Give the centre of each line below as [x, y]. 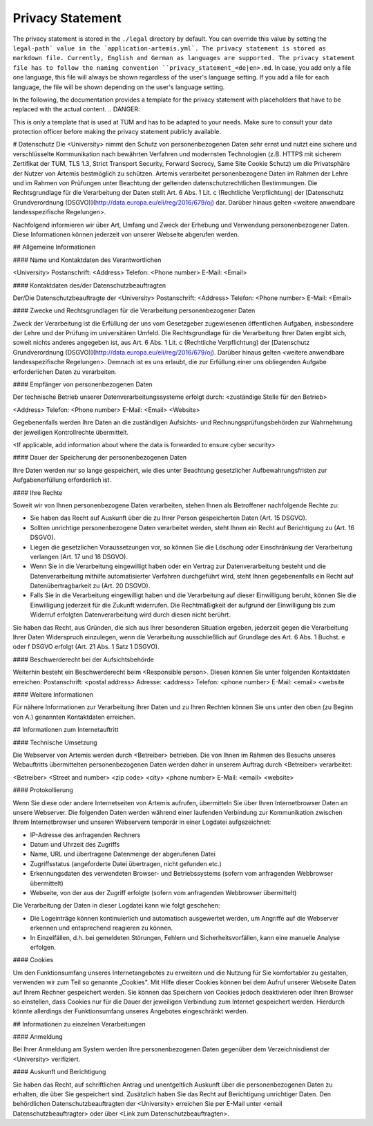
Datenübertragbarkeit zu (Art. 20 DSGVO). [90, 586]
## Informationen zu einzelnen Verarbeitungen [79, 1024]
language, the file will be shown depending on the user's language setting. [119, 87]
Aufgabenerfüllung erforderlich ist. [62, 480]
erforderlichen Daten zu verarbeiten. [65, 372]
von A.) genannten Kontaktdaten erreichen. [74, 717]
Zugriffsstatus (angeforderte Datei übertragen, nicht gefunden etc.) [126, 863]
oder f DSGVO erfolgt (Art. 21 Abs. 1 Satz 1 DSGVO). [86, 647]
